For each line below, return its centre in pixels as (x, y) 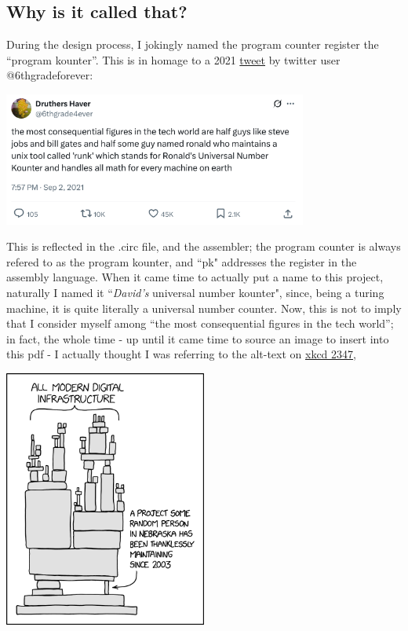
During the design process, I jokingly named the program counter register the (193, 44)
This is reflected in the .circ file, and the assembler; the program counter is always (204, 246)
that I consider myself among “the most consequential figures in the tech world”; (200, 323)
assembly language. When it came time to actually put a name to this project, (195, 277)
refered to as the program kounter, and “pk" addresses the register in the (182, 261)
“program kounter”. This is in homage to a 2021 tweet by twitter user (173, 59)
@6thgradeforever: (50, 75)
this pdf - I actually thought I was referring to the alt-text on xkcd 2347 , (181, 354)
